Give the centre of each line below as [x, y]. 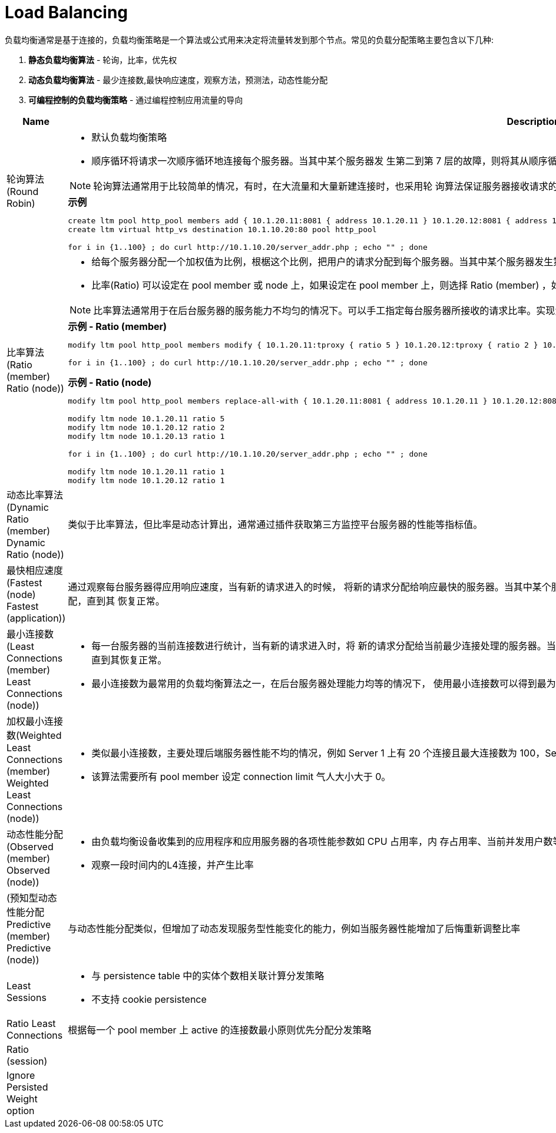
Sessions [27, 997]
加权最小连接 [35, 721]
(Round [23, 192]
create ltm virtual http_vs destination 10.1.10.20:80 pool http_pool [222, 229]
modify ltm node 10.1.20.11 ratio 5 [146, 418]
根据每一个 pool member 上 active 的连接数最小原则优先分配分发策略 [220, 1030]
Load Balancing [67, 12]
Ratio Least [31, 1023]
